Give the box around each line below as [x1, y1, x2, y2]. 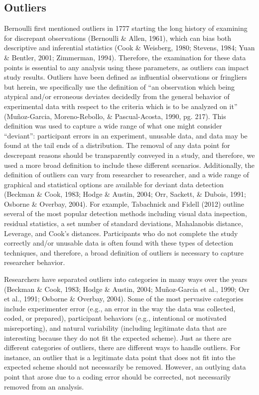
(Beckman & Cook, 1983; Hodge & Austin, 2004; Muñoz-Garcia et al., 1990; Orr [4, 283, 250, 294]
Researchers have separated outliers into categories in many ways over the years [4, 274, 248, 284]
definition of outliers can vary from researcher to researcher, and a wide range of [4, 169, 249, 180]
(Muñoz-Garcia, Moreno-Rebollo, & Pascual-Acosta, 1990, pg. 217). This [4, 111, 226, 121]
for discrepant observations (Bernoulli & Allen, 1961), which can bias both [4, 32, 232, 43]
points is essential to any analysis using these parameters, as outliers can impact [4, 62, 249, 72]
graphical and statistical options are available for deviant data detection [4, 179, 224, 189]
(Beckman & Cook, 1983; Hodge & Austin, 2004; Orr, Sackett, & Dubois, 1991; [4, 189, 246, 199]
